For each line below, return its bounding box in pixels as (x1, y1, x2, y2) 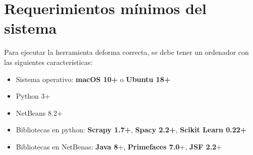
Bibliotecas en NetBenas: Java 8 (16, 141, 118, 151)
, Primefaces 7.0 (123, 141, 180, 151)
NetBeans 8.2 (16, 107, 57, 118)
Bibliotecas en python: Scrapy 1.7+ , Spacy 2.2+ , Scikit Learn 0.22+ (16, 124, 247, 135)
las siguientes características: (4, 56, 93, 67)
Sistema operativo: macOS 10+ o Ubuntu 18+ (16, 73, 171, 84)
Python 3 (16, 91, 45, 101)
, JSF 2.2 (185, 141, 217, 151)
